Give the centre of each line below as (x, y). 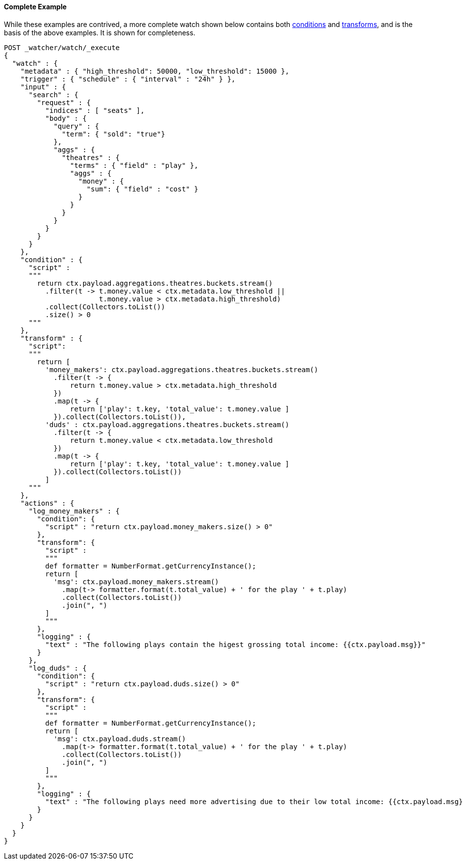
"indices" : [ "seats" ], (95, 110)
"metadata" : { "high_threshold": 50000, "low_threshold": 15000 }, (155, 71)
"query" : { (76, 126)
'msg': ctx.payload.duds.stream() (120, 739)
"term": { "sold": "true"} (114, 134)
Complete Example (35, 7)
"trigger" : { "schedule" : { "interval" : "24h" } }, (128, 79)
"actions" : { (47, 503)
